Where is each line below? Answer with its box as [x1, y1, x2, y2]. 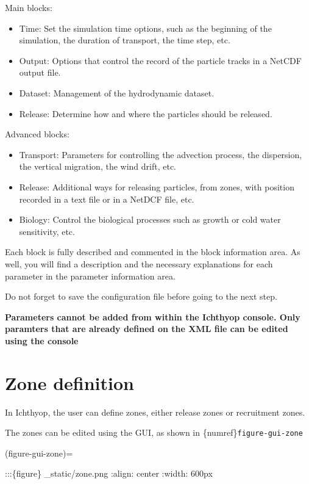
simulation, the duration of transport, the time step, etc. [19, 34, 230, 46]
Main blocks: [5, 1, 52, 13]
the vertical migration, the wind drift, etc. [19, 160, 176, 173]
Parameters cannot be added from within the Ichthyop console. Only [5, 310, 300, 323]
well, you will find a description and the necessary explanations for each [5, 257, 273, 270]
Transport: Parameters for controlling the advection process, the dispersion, [19, 148, 302, 161]
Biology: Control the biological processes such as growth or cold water [19, 213, 281, 226]
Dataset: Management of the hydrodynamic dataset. [19, 86, 215, 99]
